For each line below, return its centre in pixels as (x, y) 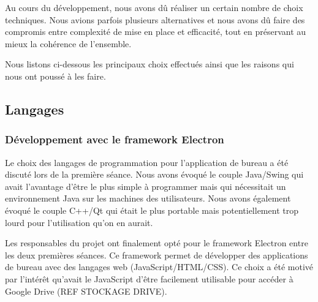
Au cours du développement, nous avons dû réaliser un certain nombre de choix (154, 7)
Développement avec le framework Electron (115, 139)
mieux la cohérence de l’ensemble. (68, 43)
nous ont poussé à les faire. (55, 76)
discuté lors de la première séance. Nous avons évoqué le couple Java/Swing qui (154, 174)
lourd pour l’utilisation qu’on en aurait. (79, 222)
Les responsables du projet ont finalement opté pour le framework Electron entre (157, 243)
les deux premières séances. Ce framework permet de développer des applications (157, 255)
